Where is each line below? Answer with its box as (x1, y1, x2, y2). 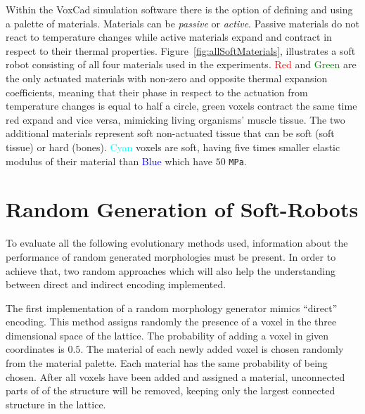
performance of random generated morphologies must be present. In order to (6, 249, 336, 264)
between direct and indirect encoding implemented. (6, 277, 226, 292)
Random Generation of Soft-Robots (6, 195, 359, 224)
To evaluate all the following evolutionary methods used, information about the (6, 235, 348, 250)
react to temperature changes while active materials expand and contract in (6, 30, 332, 44)
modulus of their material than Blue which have (6, 153, 212, 168)
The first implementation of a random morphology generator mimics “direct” (6, 300, 338, 315)
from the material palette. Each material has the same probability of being (6, 356, 328, 370)
